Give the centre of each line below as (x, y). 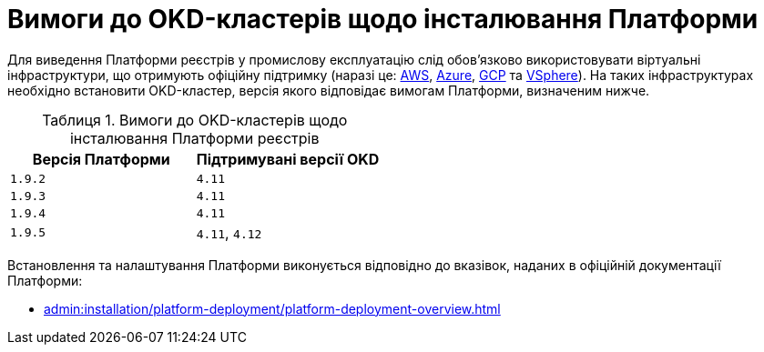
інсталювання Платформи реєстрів (194, 138)
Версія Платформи (101, 159)
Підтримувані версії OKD (288, 159)
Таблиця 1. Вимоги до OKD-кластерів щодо (195, 120)
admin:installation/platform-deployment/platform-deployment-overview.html (272, 308)
